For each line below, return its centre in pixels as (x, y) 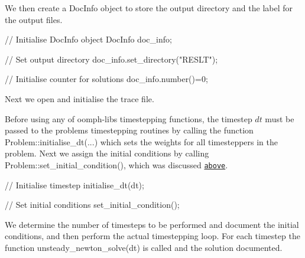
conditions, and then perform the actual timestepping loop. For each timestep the (152, 236)
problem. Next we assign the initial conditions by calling (107, 153)
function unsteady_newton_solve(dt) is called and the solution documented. (144, 247)
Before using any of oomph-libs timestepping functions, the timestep (129, 118)
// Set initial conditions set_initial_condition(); (92, 205)
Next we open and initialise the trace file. (80, 98)
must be (280, 118)
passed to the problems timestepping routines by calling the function (129, 130)
